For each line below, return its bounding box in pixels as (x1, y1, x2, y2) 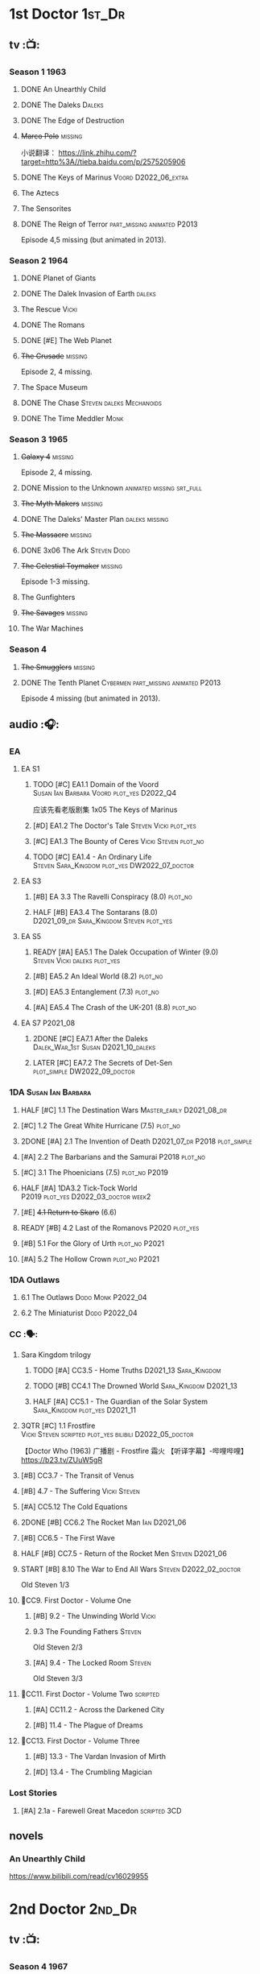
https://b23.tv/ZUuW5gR (20, 1455, 103, 1465)
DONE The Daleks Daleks (20, 100, 104, 110)
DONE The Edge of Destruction (20, 115, 125, 125)
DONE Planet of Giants (20, 273, 96, 283)
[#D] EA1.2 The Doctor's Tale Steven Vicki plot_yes (32, 821, 196, 830)
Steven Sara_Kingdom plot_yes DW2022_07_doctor (32, 861, 194, 871)
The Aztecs (20, 188, 60, 197)
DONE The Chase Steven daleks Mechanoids (20, 398, 162, 408)
